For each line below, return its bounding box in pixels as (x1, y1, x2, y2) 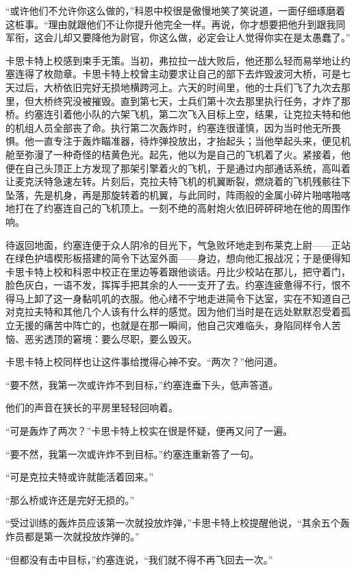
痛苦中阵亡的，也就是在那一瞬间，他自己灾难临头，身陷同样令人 (43, 318, 331, 332)
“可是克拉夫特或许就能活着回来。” (5, 470, 154, 484)
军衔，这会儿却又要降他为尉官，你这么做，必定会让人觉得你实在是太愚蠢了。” (5, 30, 351, 45)
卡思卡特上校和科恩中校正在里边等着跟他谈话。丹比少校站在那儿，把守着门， (5, 264, 351, 278)
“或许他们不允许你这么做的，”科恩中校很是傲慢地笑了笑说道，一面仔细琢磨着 (5, 3, 346, 17)
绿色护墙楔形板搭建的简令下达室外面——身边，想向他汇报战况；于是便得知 (14, 251, 351, 265)
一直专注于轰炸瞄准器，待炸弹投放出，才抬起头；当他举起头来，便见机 (34, 134, 351, 148)
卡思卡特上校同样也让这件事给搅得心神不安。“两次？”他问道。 (5, 354, 283, 369)
